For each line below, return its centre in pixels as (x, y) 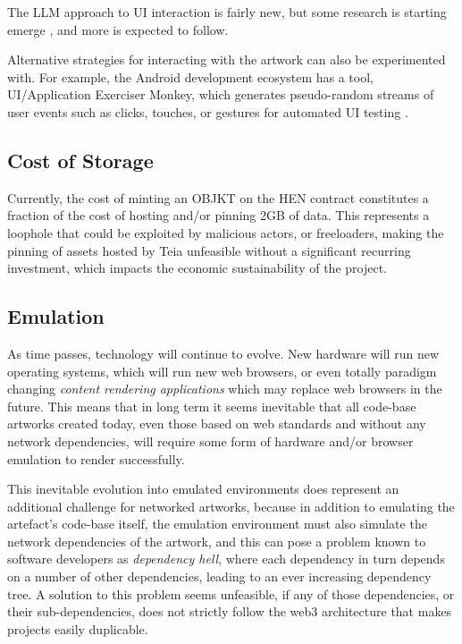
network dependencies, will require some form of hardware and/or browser (210, 441)
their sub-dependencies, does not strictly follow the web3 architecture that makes (230, 611)
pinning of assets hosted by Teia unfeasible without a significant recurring (209, 250)
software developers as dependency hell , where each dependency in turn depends (226, 559)
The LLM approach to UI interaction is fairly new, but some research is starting (227, 12)
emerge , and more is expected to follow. (118, 29)
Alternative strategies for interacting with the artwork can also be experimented (227, 59)
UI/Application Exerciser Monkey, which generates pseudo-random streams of (221, 94)
